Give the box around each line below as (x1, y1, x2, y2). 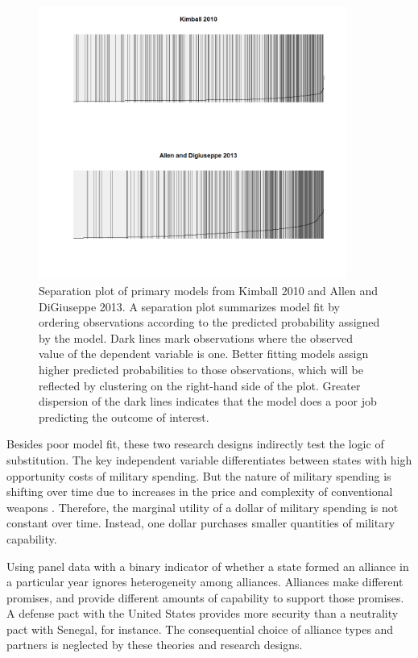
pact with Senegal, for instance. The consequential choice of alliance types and (6, 620, 394, 637)
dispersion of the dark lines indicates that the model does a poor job (39, 393, 377, 410)
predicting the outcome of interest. (39, 408, 209, 425)
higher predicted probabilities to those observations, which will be (39, 360, 363, 377)
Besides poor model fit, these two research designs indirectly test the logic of (6, 435, 384, 452)
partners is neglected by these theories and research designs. (6, 636, 303, 653)
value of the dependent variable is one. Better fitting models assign (39, 345, 369, 362)
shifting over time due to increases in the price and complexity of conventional (6, 483, 393, 500)
